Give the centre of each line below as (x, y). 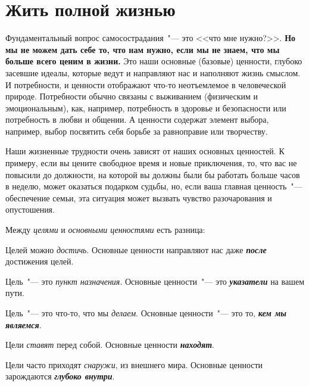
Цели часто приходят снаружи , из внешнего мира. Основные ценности (134, 364)
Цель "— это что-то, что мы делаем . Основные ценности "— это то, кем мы (146, 313)
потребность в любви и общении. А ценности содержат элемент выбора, (137, 119)
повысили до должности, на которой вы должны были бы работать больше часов (153, 174)
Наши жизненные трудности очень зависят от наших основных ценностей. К (145, 151)
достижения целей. (40, 261)
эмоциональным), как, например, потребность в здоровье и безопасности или (146, 108)
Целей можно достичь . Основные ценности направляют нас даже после (136, 249)
